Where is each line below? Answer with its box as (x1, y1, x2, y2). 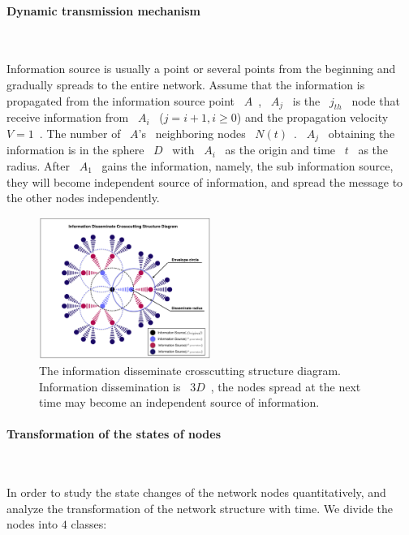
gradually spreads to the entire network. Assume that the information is (6, 76, 365, 93)
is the (292, 92, 321, 109)
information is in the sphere (6, 141, 144, 158)
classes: (71, 516, 107, 533)
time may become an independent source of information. (39, 394, 320, 411)
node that (351, 92, 400, 109)
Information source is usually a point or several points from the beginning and (6, 60, 396, 77)
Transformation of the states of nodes (6, 425, 222, 442)
